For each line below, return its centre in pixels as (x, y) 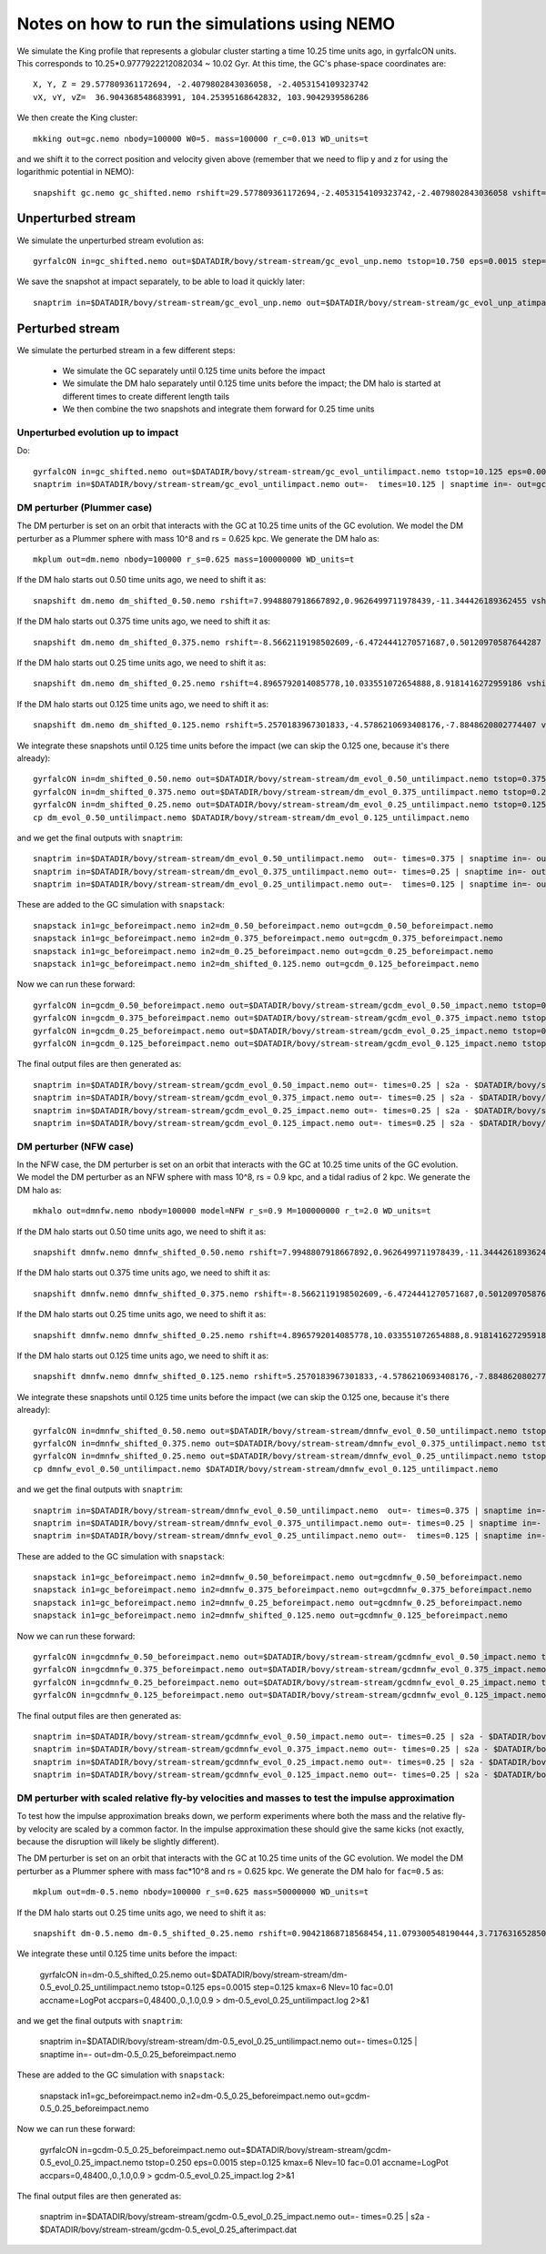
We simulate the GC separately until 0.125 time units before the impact (194, 371)
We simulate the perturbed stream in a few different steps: (126, 350)
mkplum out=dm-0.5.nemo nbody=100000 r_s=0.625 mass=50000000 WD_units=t (201, 1892)
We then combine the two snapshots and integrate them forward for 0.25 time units (218, 409)
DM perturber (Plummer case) (85, 507)
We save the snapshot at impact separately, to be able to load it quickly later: (161, 281)
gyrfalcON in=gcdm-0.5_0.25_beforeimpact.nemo (133, 2149)
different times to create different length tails (146, 396)
